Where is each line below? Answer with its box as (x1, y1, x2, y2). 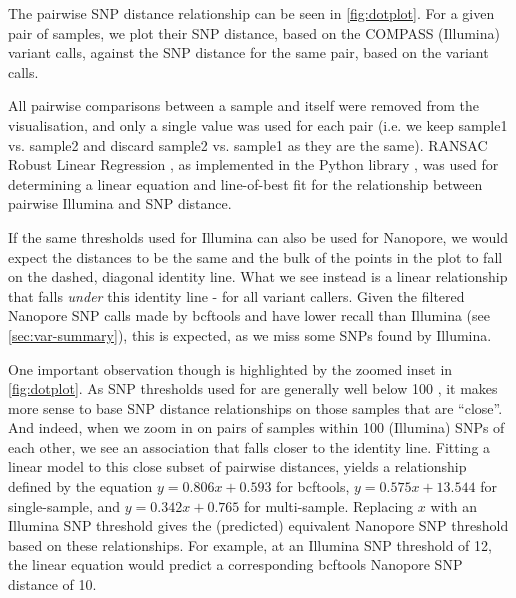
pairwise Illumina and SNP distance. (8, 193, 232, 214)
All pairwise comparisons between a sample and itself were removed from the (8, 95, 480, 116)
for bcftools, (276, 476, 350, 497)
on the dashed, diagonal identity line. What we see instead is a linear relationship (8, 266, 508, 287)
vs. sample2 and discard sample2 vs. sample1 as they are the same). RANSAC (8, 134, 488, 155)
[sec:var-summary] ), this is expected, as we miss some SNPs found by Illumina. (8, 324, 492, 345)
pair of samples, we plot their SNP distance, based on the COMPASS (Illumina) (8, 22, 500, 43)
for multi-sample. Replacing (243, 495, 414, 516)
